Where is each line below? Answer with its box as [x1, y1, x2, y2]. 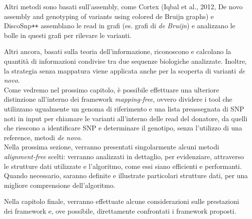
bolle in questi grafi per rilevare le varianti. [4, 30, 132, 40]
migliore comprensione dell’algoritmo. [4, 180, 115, 190]
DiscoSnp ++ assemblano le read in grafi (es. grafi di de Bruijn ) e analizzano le [4, 20, 235, 31]
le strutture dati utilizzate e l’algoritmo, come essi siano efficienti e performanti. [4, 161, 242, 171]
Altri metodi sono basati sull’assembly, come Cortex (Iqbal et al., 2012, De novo [4, 1, 243, 11]
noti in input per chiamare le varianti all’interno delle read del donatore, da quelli [4, 113, 248, 123]
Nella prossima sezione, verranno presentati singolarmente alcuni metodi [4, 142, 219, 152]
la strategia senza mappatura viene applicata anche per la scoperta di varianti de [4, 65, 245, 75]
